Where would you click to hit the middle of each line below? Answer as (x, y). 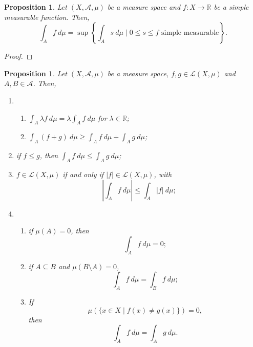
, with (163, 174)
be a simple (231, 7)
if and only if (83, 174)
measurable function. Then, (47, 17)
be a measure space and (144, 7)
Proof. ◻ (18, 56)
